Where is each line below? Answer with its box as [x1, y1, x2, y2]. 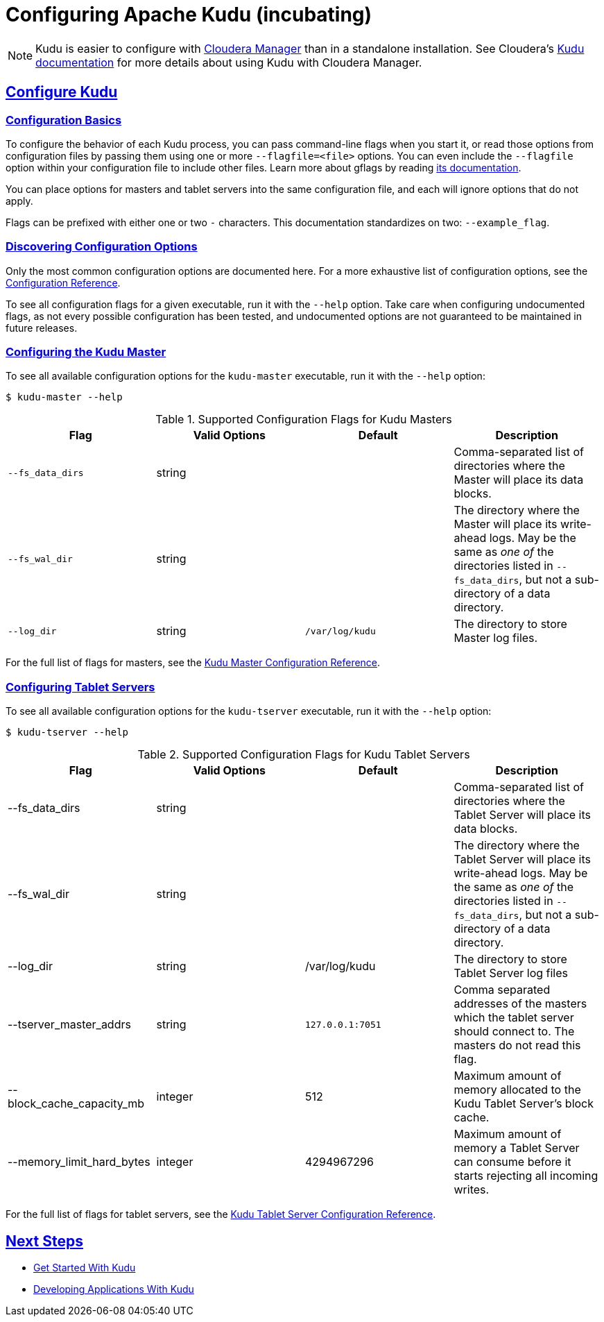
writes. [454, 1183, 490, 1197]
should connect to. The [454, 1024, 575, 1039]
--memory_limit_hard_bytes [8, 1155, 150, 1169]
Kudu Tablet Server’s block [454, 1096, 594, 1111]
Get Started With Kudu [33, 1262, 136, 1274]
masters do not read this [454, 1038, 581, 1053]
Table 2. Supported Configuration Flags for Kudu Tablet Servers [137, 747, 470, 762]
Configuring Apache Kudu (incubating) [6, 3, 372, 26]
